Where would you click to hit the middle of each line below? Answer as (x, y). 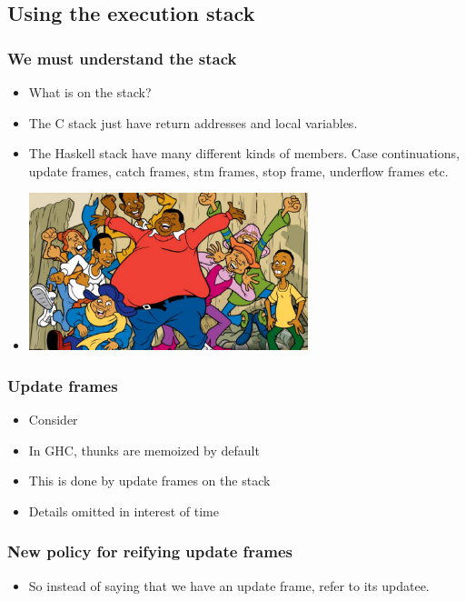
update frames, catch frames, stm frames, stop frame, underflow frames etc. (238, 170)
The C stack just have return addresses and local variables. (193, 122)
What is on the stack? (90, 92)
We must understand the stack (122, 58)
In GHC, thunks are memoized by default (144, 450)
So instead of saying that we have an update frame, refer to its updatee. (229, 585)
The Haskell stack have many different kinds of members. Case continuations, (244, 153)
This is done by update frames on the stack (149, 481)
